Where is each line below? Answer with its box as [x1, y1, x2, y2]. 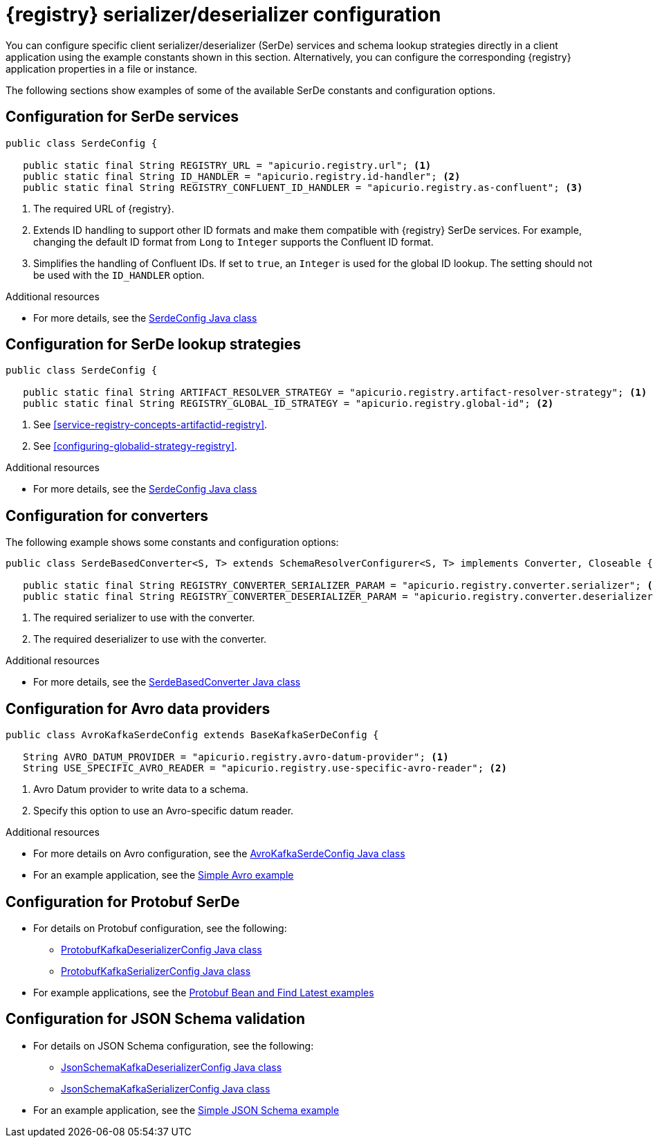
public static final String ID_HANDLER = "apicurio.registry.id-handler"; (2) [23, 170, 461, 182]
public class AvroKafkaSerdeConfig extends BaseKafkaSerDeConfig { [6, 729, 379, 741]
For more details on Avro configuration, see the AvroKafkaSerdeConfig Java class [33, 848, 405, 860]
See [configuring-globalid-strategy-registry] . [33, 440, 237, 452]
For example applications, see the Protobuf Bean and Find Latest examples [33, 986, 374, 998]
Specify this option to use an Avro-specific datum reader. [33, 805, 294, 817]
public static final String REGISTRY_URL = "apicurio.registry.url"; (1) [23, 159, 432, 171]
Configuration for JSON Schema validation [6, 1010, 306, 1028]
